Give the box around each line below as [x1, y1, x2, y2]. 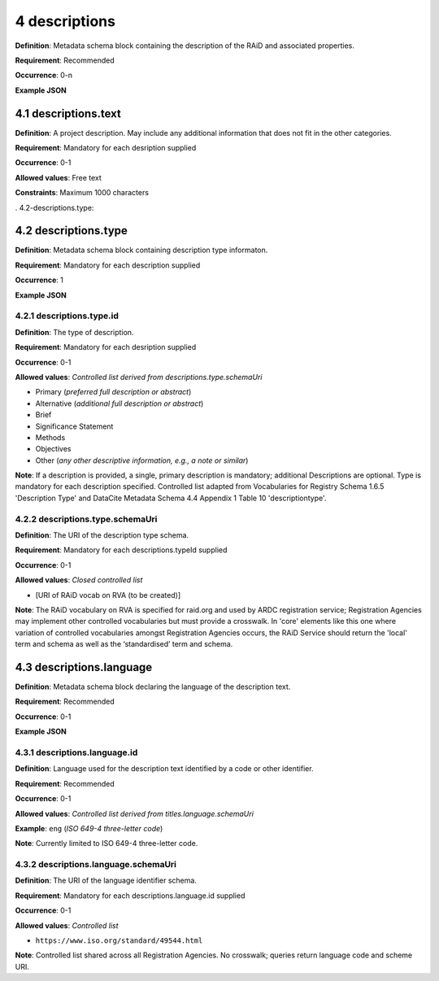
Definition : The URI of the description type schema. [15, 530, 189, 540]
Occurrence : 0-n [15, 70, 73, 81]
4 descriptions [15, 12, 115, 30]
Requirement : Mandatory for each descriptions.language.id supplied [15, 891, 246, 900]
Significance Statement [35, 421, 114, 431]
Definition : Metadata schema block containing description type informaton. [15, 245, 268, 255]
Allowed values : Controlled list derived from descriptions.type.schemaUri [15, 372, 263, 381]
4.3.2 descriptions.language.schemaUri [15, 859, 177, 870]
